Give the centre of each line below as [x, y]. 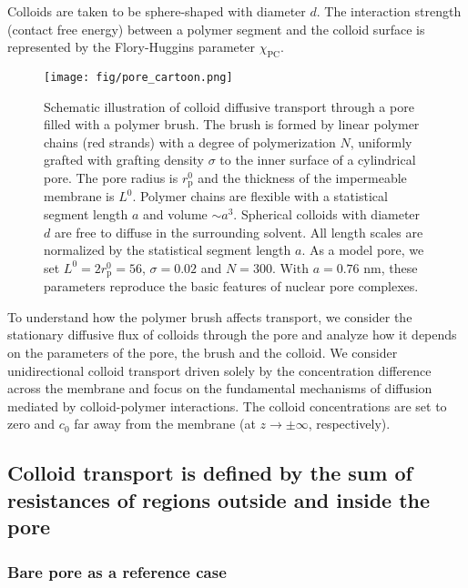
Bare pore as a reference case [117, 571]
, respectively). [349, 424]
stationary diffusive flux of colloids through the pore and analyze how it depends [232, 335]
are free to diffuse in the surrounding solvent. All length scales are [239, 232]
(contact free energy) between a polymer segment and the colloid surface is [216, 29]
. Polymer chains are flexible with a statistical [260, 196]
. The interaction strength [389, 11]
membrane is [79, 196]
